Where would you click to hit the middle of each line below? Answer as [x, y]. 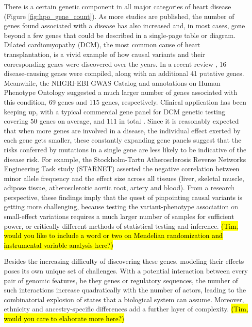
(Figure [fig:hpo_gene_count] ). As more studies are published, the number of [119, 16]
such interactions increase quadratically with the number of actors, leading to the [125, 290]
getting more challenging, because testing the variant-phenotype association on [121, 207]
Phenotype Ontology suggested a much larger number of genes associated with [121, 92]
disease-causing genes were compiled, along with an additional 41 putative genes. [124, 73]
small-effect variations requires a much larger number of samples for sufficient [119, 216]
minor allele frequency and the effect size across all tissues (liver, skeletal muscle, [124, 178]
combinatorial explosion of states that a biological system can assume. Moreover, [124, 299]
